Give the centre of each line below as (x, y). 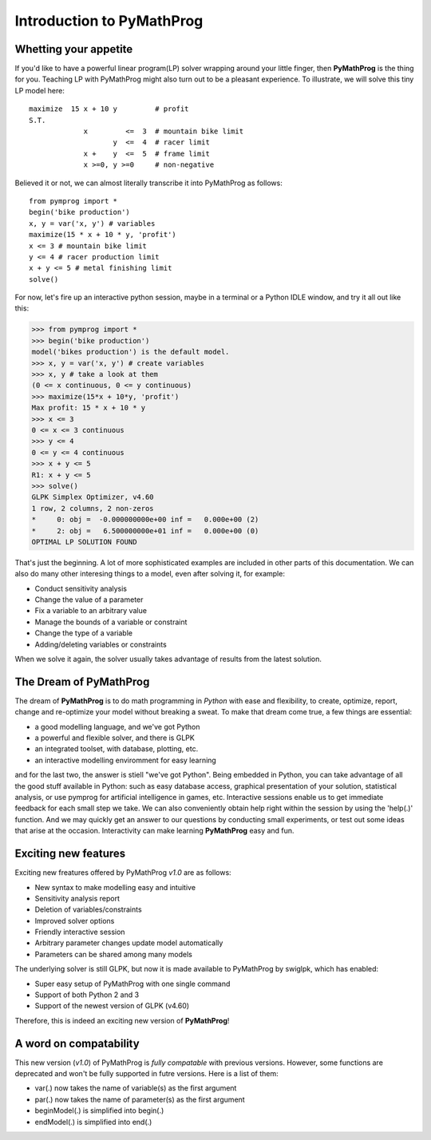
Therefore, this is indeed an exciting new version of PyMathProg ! (122, 1020)
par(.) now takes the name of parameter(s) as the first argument (140, 1099)
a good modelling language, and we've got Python (117, 726)
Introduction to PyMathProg (109, 21)
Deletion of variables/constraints (89, 909)
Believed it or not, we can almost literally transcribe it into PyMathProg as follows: (148, 183)
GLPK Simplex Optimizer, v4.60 (93, 497)
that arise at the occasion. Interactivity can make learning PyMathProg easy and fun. (154, 831)
